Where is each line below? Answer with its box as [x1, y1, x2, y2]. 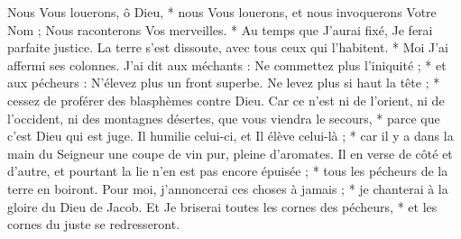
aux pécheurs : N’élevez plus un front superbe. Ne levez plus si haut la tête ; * [7, 73, 440, 92]
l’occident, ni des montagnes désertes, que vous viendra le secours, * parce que [7, 108, 440, 127]
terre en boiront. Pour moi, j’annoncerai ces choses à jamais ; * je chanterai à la [7, 179, 448, 198]
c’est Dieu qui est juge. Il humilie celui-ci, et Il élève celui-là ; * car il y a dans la [7, 126, 454, 145]
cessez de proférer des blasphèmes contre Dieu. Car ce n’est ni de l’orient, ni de [7, 90, 445, 109]
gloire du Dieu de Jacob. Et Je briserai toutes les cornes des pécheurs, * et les [7, 197, 438, 216]
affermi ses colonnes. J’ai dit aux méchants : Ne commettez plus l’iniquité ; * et [7, 55, 447, 74]
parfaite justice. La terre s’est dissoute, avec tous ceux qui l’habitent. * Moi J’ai [7, 38, 449, 57]
